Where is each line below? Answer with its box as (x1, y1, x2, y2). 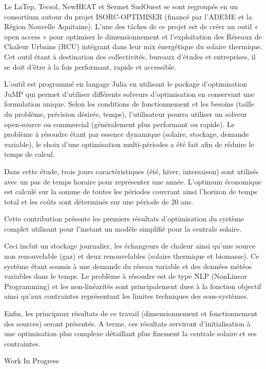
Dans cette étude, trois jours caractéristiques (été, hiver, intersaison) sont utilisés (4, 166, 259, 176)
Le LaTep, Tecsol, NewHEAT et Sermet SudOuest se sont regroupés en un (4, 1, 238, 11)
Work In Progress (4, 355, 59, 366)
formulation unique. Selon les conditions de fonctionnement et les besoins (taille (4, 98, 255, 109)
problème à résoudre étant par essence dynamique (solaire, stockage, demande (4, 129, 249, 139)
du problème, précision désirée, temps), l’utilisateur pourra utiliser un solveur (4, 108, 248, 119)
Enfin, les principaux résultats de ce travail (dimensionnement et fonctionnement (4, 308, 258, 319)
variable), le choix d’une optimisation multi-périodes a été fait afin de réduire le (4, 138, 254, 149)
